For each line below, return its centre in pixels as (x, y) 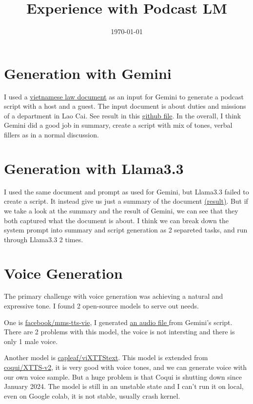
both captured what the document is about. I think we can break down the (117, 220)
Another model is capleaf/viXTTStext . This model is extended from (106, 357)
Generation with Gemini (88, 73)
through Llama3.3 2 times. (44, 239)
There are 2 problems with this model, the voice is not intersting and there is (119, 332)
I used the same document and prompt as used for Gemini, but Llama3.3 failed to (126, 191)
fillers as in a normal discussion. (51, 135)
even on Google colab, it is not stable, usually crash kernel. (92, 395)
